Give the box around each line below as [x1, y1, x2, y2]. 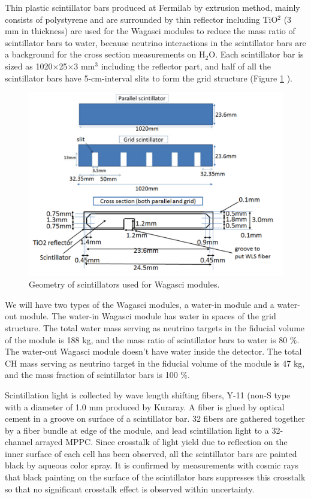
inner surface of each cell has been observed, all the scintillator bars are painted [5, 447, 297, 459]
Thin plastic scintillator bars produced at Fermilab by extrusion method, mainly [5, 1, 300, 13]
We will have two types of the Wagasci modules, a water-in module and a [5, 298, 274, 310]
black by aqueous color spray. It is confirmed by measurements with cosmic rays [5, 459, 298, 471]
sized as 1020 [5, 59, 53, 72]
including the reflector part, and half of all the [101, 59, 271, 72]
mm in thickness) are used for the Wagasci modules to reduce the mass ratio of [5, 25, 295, 37]
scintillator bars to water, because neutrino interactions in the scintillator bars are [5, 36, 306, 49]
